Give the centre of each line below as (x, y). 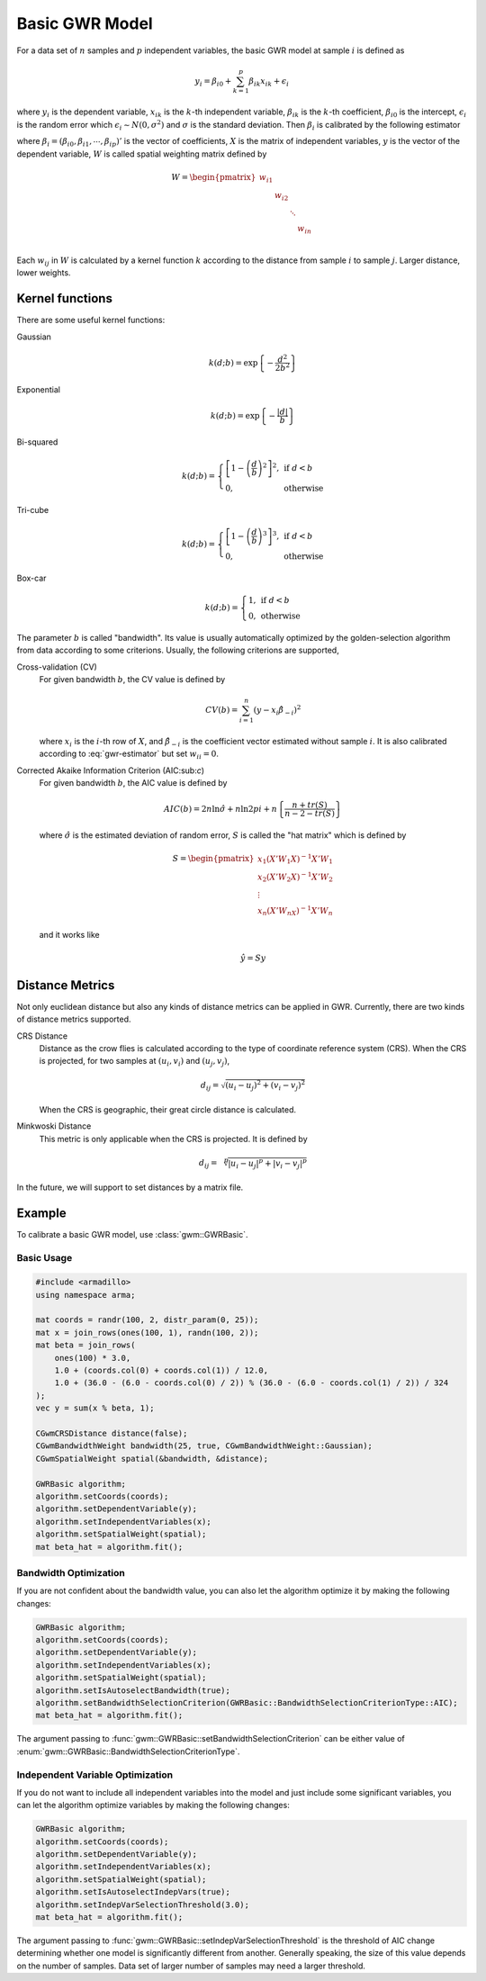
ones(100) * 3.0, (93, 1358)
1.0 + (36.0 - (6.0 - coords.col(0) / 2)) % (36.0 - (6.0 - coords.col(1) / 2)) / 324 (252, 1383)
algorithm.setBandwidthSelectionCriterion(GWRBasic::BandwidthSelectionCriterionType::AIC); (247, 1702)
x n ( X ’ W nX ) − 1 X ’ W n (295, 911)
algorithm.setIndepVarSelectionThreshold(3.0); (142, 1904)
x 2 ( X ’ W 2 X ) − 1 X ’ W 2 (295, 877)
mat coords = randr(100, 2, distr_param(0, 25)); (147, 1320)
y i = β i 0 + (213, 82)
